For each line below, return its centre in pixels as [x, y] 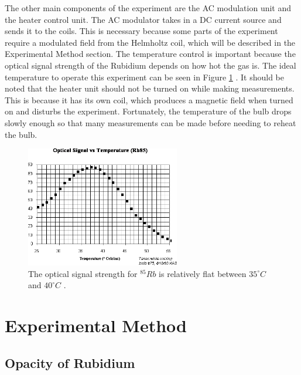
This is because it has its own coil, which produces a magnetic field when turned [149, 99]
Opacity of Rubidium [70, 362]
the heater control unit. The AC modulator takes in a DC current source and [143, 19]
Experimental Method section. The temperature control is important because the [150, 54]
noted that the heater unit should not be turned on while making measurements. [150, 88]
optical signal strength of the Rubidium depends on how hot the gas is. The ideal [150, 65]
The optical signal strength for [83, 273]
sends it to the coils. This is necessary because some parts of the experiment [141, 31]
